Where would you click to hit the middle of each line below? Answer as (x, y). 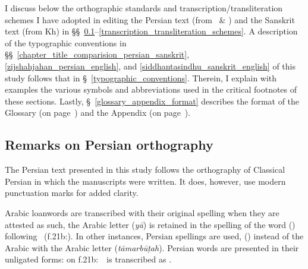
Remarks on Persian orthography (109, 145)
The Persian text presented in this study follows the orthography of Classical (145, 170)
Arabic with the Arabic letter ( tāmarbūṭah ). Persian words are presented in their (152, 247)
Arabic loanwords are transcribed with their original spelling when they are (142, 212)
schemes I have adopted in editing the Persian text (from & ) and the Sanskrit (150, 19)
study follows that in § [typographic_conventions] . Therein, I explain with (141, 77)
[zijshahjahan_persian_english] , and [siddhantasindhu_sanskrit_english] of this (150, 66)
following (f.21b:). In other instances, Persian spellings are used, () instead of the (154, 236)
